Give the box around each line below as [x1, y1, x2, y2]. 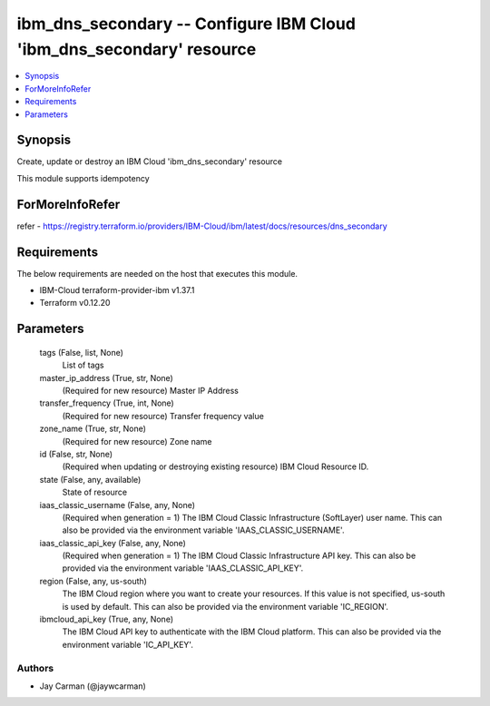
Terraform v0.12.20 [39, 298, 111, 309]
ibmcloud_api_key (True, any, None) [39, 613, 174, 625]
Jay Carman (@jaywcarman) [39, 681, 147, 691]
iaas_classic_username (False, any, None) [39, 499, 195, 510]
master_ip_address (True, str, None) [39, 372, 174, 383]
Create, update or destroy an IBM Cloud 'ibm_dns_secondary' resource [16, 156, 283, 167]
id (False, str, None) [39, 448, 113, 459]
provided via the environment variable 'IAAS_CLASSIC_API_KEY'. [62, 563, 304, 574]
